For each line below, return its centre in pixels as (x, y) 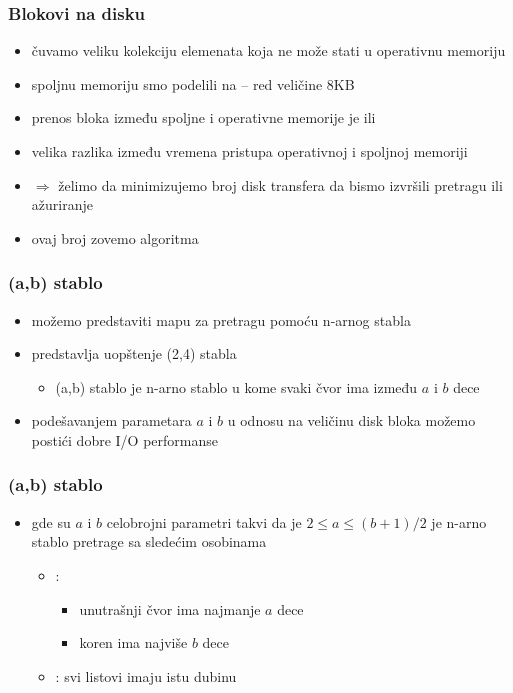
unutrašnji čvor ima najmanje (170, 608)
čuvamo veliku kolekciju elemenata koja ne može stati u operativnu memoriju (268, 50)
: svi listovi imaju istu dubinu (146, 675)
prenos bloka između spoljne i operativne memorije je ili (203, 117)
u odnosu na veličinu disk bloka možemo (351, 420)
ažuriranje (62, 204)
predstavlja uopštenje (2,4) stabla (134, 353)
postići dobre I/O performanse (124, 439)
